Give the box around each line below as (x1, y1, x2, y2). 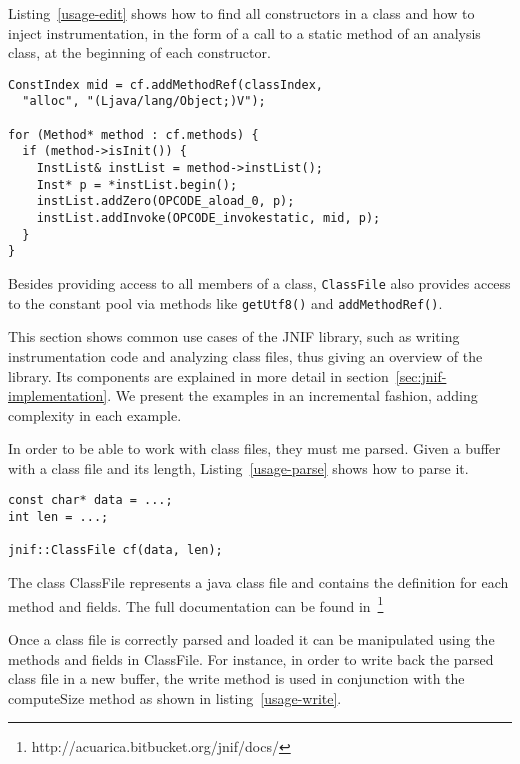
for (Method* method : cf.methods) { (8, 127, 259, 142)
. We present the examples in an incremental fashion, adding (107, 385, 478, 406)
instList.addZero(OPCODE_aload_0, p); (36, 194, 295, 209)
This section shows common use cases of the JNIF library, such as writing (8, 326, 460, 347)
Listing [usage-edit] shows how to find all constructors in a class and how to (8, 3, 475, 23)
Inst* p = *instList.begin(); (36, 177, 238, 192)
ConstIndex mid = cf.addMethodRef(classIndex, (8, 77, 323, 92)
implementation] (8, 385, 108, 406)
